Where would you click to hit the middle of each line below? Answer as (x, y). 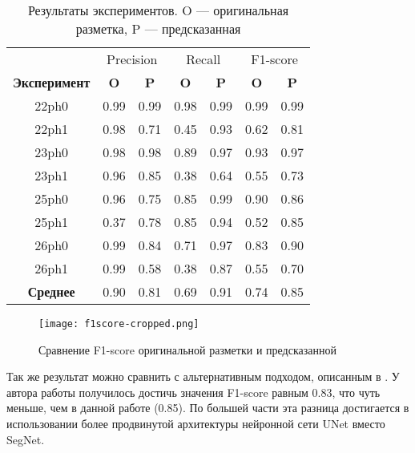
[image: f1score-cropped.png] (119, 324)
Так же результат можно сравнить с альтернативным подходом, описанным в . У (203, 376)
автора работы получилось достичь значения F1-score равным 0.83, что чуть (193, 392)
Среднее (51, 291)
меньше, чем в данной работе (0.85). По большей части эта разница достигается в (208, 408)
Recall (203, 59)
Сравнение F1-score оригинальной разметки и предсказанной (187, 349)
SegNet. (26, 439)
